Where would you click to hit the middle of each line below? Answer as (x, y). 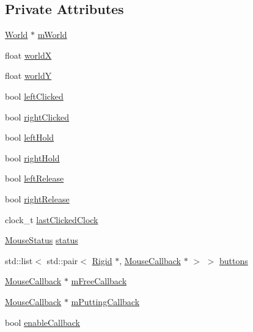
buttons (233, 260)
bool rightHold (32, 157)
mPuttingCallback (105, 301)
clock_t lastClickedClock (52, 219)
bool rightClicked (37, 116)
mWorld (52, 35)
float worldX (28, 55)
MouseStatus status (42, 240)
